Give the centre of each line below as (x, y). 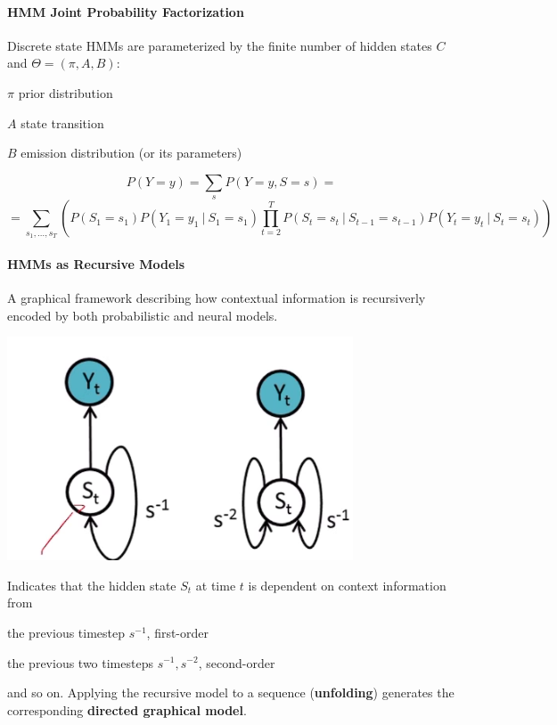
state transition (62, 122)
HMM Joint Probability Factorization (126, 11)
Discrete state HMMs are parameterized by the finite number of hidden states (220, 45)
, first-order (178, 632)
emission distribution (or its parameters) (131, 153)
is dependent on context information (347, 585)
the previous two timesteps (80, 662)
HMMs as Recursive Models (96, 263)
